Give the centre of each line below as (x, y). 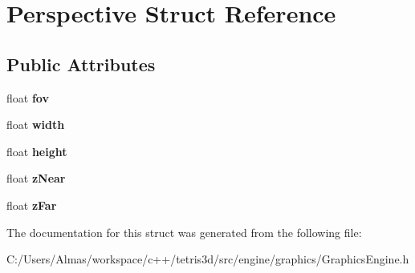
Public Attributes (81, 64)
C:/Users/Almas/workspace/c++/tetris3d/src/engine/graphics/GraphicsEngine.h (208, 259)
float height (37, 151)
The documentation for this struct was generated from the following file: (184, 232)
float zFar (32, 205)
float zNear (36, 178)
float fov (28, 97)
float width (36, 124)
